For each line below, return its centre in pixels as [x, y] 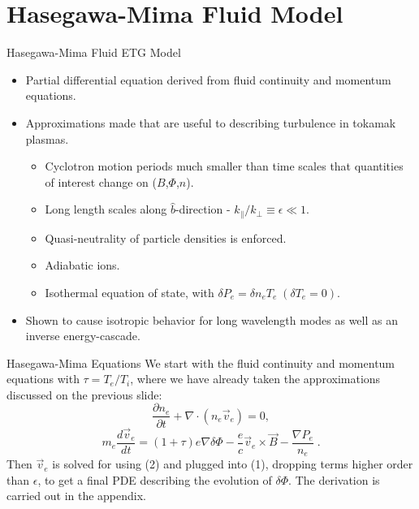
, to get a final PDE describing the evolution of [155, 479]
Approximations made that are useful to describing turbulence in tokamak [211, 122]
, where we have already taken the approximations [255, 379]
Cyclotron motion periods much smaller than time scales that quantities [224, 166]
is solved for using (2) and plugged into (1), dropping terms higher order [233, 464]
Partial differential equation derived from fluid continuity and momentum [208, 79]
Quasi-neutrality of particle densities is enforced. [166, 237]
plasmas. [47, 138]
